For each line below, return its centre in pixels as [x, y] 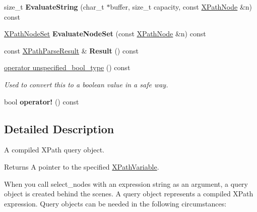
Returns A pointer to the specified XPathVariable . [82, 166]
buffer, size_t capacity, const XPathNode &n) [181, 7]
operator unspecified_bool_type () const [67, 67]
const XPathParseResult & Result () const [71, 50]
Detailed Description [59, 128]
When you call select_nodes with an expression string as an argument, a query [126, 183]
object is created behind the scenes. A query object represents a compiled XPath [129, 194]
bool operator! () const [42, 101]
